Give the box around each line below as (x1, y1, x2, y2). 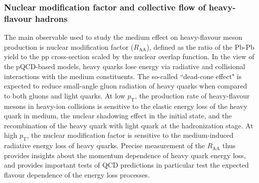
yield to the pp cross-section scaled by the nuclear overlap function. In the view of (4, 51, 255, 62)
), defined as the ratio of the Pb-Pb (146, 41, 255, 52)
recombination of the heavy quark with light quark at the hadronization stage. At (4, 120, 254, 130)
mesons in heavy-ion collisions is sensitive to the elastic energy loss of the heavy (4, 100, 248, 111)
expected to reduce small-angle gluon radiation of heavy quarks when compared (4, 81, 247, 91)
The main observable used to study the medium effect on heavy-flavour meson (4, 32, 243, 42)
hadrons (35, 12, 68, 24)
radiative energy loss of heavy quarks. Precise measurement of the (4, 140, 205, 151)
